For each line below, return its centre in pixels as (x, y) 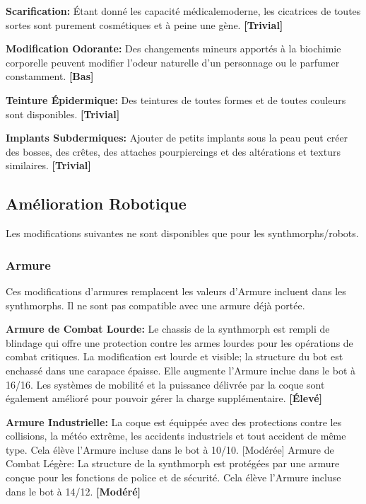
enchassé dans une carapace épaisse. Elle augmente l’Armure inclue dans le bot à (181, 370)
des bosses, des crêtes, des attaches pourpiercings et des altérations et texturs (173, 151)
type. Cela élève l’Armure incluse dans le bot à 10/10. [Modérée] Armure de (170, 449)
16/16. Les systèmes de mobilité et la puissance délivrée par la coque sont (165, 384)
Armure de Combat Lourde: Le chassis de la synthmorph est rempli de (168, 329)
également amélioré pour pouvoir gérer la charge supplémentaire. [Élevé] (164, 398)
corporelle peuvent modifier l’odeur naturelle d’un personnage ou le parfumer (173, 62)
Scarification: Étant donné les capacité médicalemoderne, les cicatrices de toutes (183, 11)
